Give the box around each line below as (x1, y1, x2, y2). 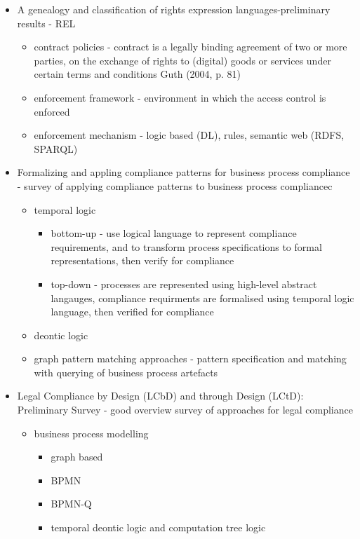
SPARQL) (34, 141, 78, 156)
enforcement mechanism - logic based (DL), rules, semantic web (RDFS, (34, 128, 345, 142)
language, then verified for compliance (51, 304, 214, 319)
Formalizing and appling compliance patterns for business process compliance (17, 165, 350, 179)
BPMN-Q (51, 496, 92, 511)
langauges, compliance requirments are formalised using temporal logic (51, 290, 354, 305)
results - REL (17, 15, 76, 30)
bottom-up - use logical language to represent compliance (51, 226, 297, 240)
